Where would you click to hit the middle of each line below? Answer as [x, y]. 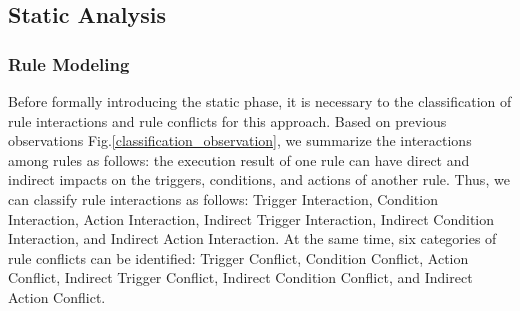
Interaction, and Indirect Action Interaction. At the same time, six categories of [252, 238]
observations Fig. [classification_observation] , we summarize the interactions [240, 140]
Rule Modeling [69, 63]
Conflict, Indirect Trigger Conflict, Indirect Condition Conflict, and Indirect [240, 277]
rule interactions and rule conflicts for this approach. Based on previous [227, 120]
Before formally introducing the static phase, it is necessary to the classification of [260, 101]
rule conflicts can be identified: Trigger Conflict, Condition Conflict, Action [238, 257]
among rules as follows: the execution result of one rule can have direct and [239, 159]
